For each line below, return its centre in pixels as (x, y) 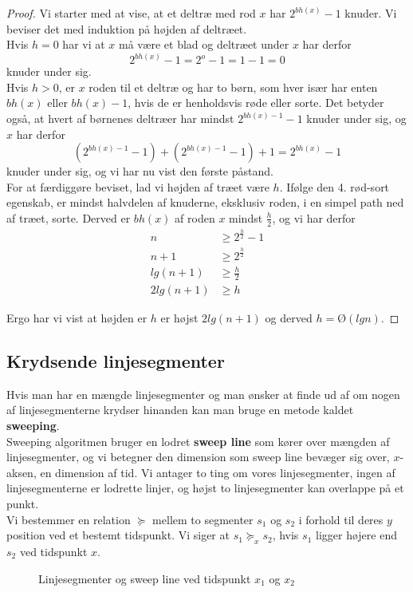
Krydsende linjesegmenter (116, 360)
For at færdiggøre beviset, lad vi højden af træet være (138, 186)
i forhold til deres (341, 519)
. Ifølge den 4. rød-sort (334, 186)
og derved (289, 317)
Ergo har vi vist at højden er (77, 317)
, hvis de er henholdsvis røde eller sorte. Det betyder (256, 103)
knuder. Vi (371, 13)
